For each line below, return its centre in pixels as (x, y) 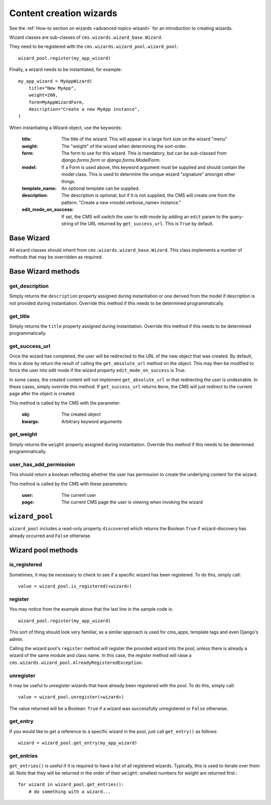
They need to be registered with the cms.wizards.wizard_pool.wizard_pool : (94, 47)
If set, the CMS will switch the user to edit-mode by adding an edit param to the (145, 216)
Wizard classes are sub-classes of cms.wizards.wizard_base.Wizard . (86, 37)
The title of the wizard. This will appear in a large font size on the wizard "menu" (145, 139)
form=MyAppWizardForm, (56, 102)
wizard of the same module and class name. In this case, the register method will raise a (100, 655)
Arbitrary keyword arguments (92, 421)
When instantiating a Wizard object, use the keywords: (66, 127)
